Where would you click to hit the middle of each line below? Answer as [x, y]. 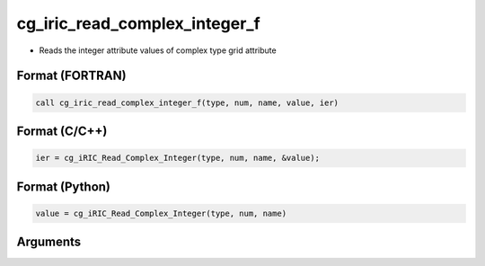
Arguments [49, 242]
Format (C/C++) [62, 131]
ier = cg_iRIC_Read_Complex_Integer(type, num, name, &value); [178, 158]
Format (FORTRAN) [71, 76]
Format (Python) [64, 186]
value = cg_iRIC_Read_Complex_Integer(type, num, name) [161, 213]
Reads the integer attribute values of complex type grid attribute [158, 50]
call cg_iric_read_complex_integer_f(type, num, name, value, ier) [187, 102]
